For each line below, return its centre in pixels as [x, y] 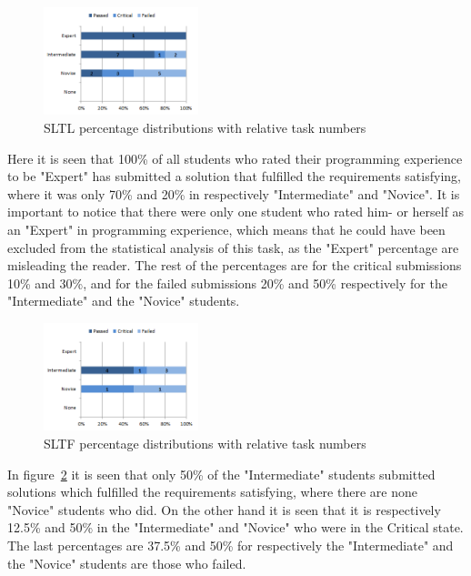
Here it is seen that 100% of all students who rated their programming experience [235, 158]
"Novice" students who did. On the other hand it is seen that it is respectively [224, 509]
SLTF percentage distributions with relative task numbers [205, 443]
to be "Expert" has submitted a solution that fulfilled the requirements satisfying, [234, 176]
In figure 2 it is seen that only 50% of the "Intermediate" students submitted [221, 474]
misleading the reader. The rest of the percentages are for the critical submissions [235, 265]
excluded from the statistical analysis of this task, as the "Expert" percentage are [233, 247]
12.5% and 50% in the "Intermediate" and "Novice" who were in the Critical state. [235, 527]
